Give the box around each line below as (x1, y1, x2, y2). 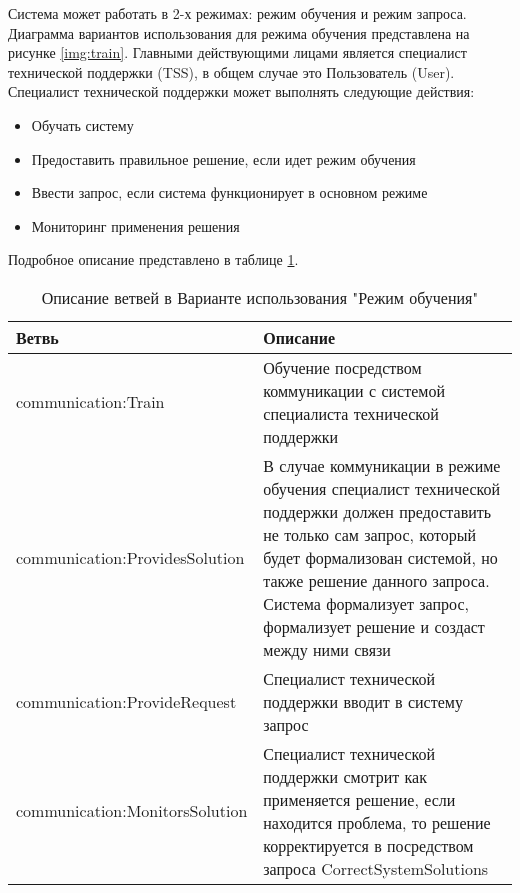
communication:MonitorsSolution (16, 799, 248, 823)
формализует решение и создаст (263, 614, 485, 638)
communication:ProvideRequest (16, 689, 237, 713)
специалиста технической (263, 401, 439, 425)
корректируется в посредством (263, 833, 474, 857)
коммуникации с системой (263, 378, 445, 402)
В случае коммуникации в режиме (263, 453, 501, 477)
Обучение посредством (263, 355, 422, 379)
